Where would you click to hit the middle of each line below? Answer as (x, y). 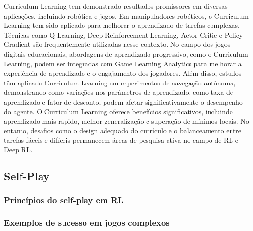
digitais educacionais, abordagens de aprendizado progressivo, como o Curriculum (126, 53)
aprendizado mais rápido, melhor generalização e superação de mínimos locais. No (126, 121)
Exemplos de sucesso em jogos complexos (87, 222)
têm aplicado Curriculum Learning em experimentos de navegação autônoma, (120, 82)
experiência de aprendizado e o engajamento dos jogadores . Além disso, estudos (123, 73)
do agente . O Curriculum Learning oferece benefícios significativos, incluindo (118, 111)
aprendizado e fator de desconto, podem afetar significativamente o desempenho (123, 101)
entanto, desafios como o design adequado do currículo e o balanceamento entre (123, 130)
